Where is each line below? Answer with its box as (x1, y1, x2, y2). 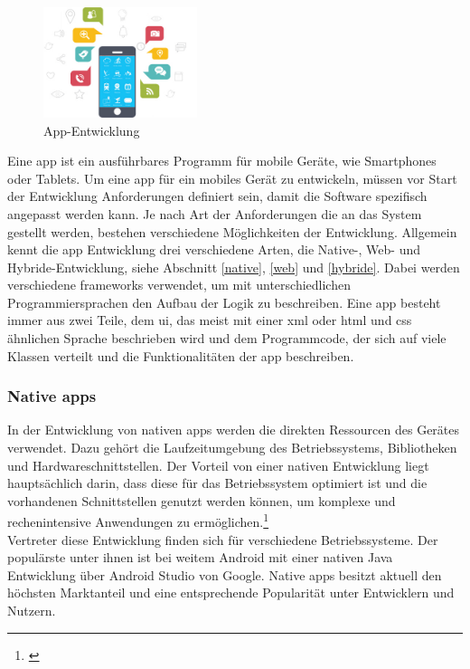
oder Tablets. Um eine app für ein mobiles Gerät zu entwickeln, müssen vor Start (7, 168, 457, 187)
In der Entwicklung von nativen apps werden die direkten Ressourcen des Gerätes (7, 420, 460, 439)
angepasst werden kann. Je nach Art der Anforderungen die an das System (7, 204, 422, 223)
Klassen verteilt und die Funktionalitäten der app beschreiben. (7, 346, 354, 365)
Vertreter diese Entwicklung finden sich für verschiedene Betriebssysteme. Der (7, 530, 438, 549)
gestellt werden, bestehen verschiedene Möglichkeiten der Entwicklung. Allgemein (7, 222, 457, 241)
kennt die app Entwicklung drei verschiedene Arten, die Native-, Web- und (7, 240, 420, 259)
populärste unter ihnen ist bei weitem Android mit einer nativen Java (7, 548, 393, 567)
